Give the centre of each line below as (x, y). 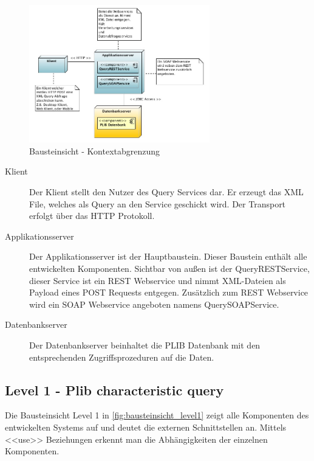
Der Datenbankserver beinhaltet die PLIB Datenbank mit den (145, 345)
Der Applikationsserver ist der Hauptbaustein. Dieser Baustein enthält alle (168, 256)
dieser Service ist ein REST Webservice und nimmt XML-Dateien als (158, 280)
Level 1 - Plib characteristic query (114, 390)
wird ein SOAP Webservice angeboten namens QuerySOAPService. (154, 304)
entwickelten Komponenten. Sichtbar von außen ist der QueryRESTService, (169, 268)
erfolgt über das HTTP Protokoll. (92, 216)
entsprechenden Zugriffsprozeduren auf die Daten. (122, 357)
